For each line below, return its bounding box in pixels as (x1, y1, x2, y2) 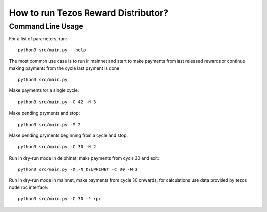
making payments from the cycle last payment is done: (9, 65, 121, 71)
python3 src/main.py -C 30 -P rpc (18, 196, 101, 202)
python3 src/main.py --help (18, 47, 86, 53)
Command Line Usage (9, 22, 84, 31)
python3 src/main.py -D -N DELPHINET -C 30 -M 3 (18, 167, 138, 172)
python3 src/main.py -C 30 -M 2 (18, 144, 96, 150)
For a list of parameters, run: (9, 36, 67, 42)
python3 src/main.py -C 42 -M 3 (18, 99, 96, 105)
